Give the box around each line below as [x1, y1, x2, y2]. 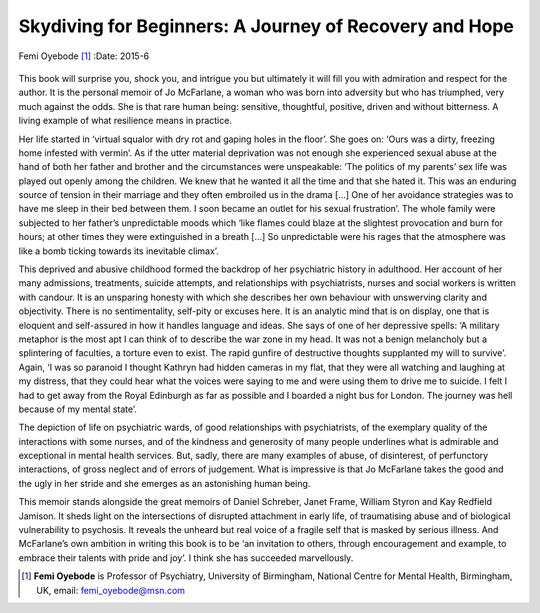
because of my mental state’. [18, 403, 137, 415]
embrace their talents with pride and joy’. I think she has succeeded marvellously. [18, 551, 354, 564]
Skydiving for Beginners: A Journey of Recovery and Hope [18, 15, 515, 37]
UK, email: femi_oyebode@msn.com [36, 584, 185, 596]
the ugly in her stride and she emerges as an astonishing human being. [18, 477, 311, 489]
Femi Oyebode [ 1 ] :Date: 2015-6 [18, 50, 150, 62]
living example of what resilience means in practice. [18, 115, 232, 127]
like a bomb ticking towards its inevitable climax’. [18, 245, 219, 257]
